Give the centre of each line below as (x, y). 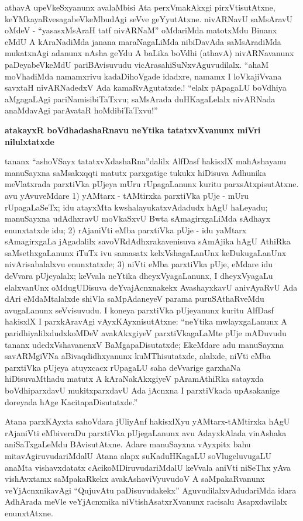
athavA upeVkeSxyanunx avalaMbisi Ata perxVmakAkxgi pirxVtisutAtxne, (140, 7)
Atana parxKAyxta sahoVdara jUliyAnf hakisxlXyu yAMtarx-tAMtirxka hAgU (147, 421)
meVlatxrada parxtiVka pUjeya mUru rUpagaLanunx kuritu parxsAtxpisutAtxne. (152, 184)
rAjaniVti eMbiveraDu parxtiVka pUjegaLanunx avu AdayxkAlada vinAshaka (146, 432)
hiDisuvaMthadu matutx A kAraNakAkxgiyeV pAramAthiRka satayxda (134, 379)
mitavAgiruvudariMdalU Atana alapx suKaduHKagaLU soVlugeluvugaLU (138, 455)
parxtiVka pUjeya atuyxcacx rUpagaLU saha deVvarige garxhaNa (123, 367)
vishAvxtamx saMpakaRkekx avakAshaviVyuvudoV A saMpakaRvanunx (135, 479)
